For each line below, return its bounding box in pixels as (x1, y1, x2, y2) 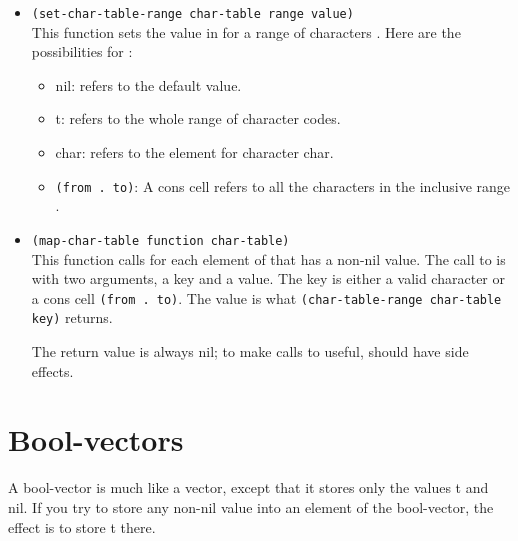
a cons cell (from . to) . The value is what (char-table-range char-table (31, 287, 502, 308)
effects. (31, 360, 74, 381)
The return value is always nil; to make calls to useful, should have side (31, 341, 469, 362)
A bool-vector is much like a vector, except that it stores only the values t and (8, 477, 489, 498)
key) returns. (31, 307, 113, 328)
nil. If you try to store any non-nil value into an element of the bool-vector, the (8, 496, 494, 517)
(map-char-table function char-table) (31, 233, 290, 248)
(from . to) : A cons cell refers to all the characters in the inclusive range (55, 175, 511, 196)
